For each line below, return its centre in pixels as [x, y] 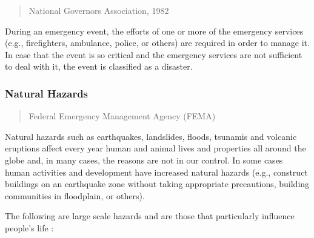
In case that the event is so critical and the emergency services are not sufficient [154, 54]
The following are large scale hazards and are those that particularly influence [150, 216]
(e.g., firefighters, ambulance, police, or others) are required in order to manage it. [157, 43]
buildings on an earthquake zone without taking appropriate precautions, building [157, 184]
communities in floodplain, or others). [75, 195]
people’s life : [29, 227]
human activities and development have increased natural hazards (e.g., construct [156, 172]
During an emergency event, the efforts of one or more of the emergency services [154, 31]
